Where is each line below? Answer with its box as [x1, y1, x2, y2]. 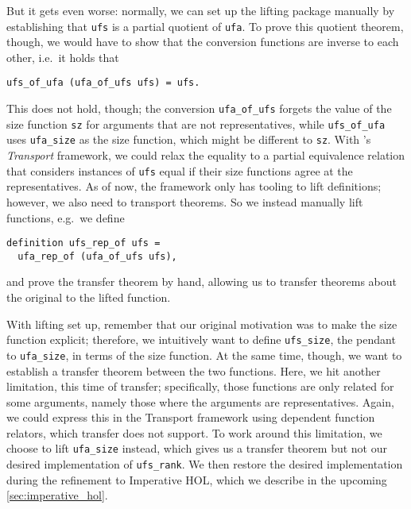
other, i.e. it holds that [6, 48, 119, 65]
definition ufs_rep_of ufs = [6, 237, 161, 249]
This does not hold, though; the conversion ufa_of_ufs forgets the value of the [6, 100, 392, 117]
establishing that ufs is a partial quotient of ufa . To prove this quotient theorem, [6, 17, 404, 34]
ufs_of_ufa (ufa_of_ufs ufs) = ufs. [6, 77, 200, 89]
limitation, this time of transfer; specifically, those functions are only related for [6, 378, 394, 395]
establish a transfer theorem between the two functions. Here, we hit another [6, 362, 381, 379]
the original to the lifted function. [6, 289, 171, 305]
